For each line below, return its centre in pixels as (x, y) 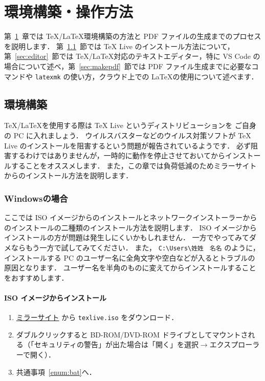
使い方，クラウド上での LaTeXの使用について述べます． (164, 76)
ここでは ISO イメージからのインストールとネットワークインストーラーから (131, 217)
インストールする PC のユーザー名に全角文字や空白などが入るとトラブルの (130, 257)
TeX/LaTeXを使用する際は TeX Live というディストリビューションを (118, 125)
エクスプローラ (235, 344)
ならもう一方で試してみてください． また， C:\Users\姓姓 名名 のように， (135, 247)
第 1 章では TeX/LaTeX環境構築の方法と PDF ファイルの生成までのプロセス (133, 36)
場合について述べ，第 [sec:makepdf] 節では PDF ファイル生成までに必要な (128, 66)
